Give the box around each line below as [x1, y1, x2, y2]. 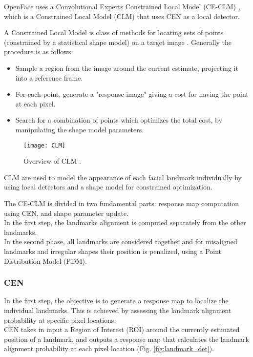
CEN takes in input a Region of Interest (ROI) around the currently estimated [4, 324, 240, 335]
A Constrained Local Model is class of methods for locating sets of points [4, 27, 224, 38]
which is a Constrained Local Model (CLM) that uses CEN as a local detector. [4, 11, 240, 21]
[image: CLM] [23, 142, 65, 149]
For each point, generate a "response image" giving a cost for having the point [15, 89, 249, 99]
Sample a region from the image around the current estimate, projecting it [15, 63, 238, 73]
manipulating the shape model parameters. [15, 124, 144, 134]
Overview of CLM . [23, 156, 82, 166]
